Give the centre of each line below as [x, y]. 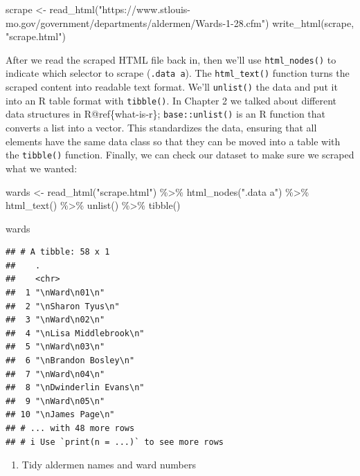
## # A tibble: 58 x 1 [58, 252]
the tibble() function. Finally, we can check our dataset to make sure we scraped [180, 155]
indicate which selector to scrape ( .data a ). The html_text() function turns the [178, 73]
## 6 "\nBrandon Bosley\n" [70, 361]
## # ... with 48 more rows [70, 428]
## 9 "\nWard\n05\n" [55, 401]
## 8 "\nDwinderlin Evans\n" [75, 388]
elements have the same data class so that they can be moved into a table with [173, 141]
